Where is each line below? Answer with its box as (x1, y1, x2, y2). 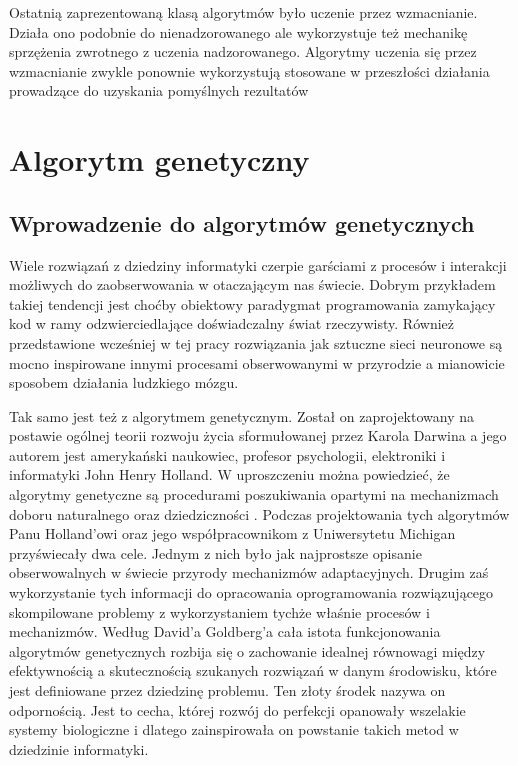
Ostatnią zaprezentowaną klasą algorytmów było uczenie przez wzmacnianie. (9, 2, 478, 22)
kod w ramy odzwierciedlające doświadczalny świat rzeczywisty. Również (9, 313, 454, 334)
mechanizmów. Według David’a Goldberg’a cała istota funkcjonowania (9, 621, 441, 642)
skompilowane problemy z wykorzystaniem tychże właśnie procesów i (9, 601, 430, 622)
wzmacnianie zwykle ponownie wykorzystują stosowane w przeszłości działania (9, 60, 490, 81)
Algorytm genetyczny (9, 139, 310, 180)
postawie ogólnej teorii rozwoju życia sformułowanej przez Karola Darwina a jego (9, 425, 507, 446)
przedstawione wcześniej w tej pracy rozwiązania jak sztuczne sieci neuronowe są (9, 332, 503, 353)
